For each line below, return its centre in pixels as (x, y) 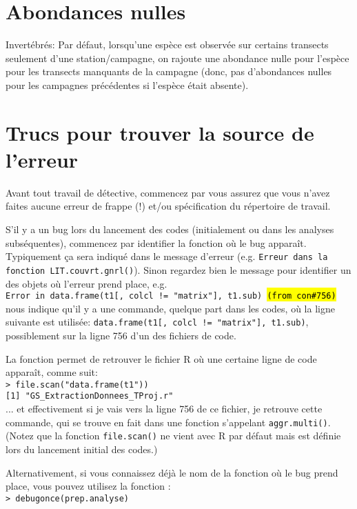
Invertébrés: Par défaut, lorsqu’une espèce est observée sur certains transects (167, 44)
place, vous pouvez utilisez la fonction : (88, 486)
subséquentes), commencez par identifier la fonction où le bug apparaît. (156, 242)
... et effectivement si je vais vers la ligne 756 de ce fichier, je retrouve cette (164, 409)
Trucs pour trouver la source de (160, 132)
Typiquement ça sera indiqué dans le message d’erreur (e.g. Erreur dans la (167, 256)
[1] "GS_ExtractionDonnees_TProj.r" (90, 396)
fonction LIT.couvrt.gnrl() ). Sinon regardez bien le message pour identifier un (178, 269)
